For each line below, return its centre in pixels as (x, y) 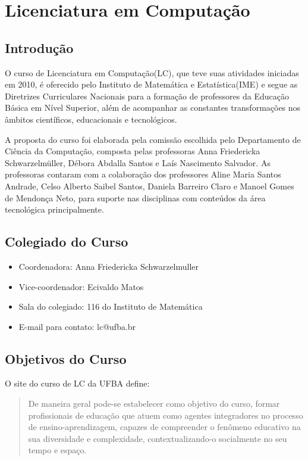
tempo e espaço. (57, 450)
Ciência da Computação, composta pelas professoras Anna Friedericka (133, 151)
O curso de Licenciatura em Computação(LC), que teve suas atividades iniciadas (152, 72)
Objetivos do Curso (66, 358)
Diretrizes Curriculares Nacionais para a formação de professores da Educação (147, 96)
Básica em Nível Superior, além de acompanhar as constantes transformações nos (153, 108)
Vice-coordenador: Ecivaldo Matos (81, 286)
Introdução (39, 47)
